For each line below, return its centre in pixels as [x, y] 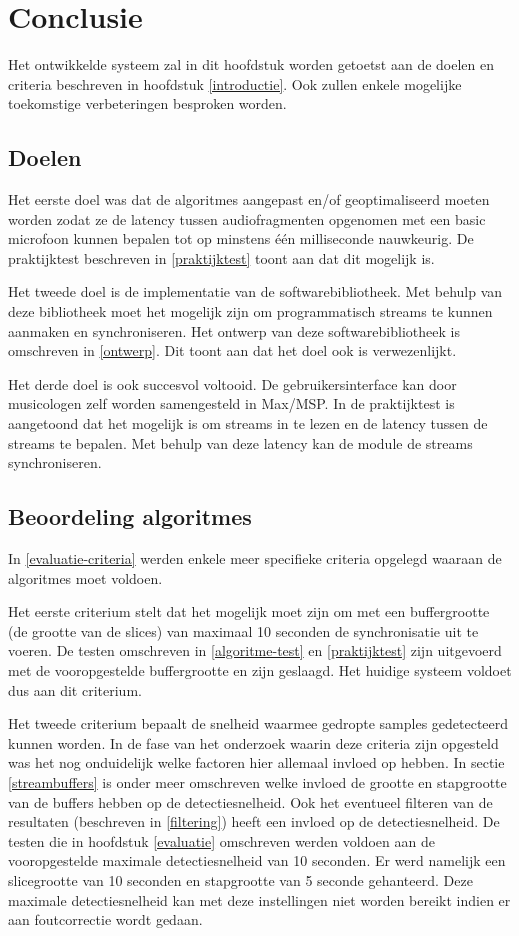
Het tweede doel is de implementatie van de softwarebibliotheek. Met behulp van [255, 291]
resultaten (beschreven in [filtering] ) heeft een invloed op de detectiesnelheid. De [254, 821]
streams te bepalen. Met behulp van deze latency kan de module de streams [240, 442]
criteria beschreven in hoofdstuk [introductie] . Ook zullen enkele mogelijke [235, 83]
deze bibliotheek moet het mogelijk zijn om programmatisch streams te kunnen [250, 311]
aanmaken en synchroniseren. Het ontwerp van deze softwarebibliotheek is [234, 330]
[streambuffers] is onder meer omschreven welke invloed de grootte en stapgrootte [257, 781]
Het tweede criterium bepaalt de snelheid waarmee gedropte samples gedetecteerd [258, 723]
